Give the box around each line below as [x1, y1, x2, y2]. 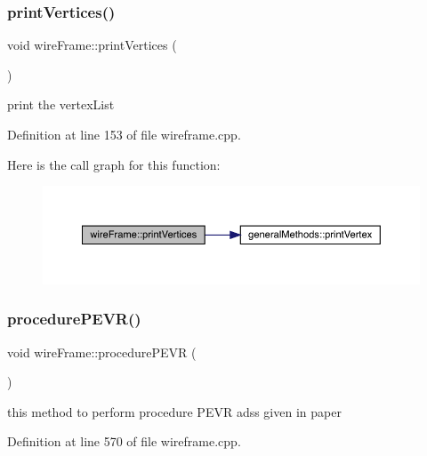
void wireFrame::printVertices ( [7, 36, 177, 54]
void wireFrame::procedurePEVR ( [7, 342, 197, 361]
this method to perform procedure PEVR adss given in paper [7, 402, 342, 420]
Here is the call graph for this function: [7, 155, 221, 173]
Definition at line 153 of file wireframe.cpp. [7, 125, 241, 143]
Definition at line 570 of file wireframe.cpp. [7, 432, 241, 451]
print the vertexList [7, 95, 115, 114]
